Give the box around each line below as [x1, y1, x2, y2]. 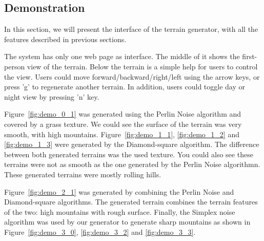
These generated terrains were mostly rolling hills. [4, 169, 161, 179]
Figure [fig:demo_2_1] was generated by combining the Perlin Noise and [4, 186, 234, 197]
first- [242, 51, 257, 62]
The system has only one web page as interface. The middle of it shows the [4, 51, 240, 62]
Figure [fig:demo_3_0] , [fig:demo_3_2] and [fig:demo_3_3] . [4, 226, 196, 237]
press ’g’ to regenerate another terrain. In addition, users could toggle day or [4, 81, 246, 92]
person [4, 61, 25, 71]
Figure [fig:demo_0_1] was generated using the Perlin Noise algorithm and [4, 108, 241, 119]
